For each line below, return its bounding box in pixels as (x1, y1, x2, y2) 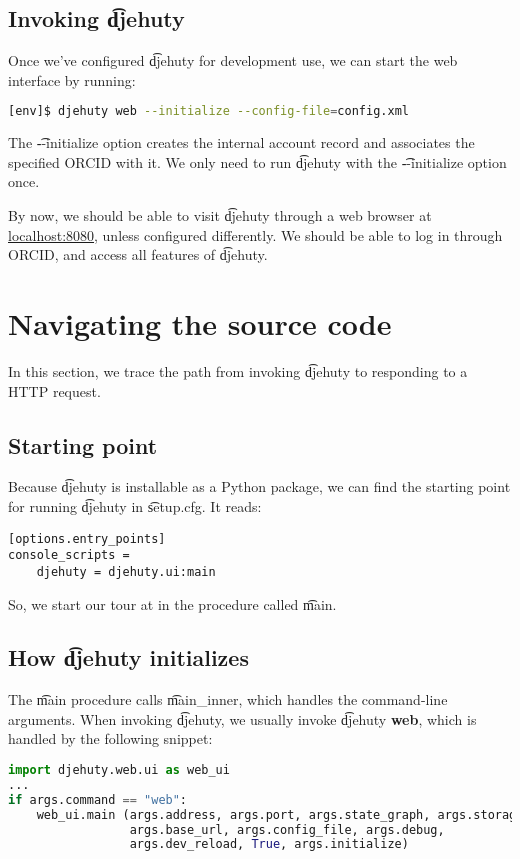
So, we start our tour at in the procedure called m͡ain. (8, 593, 337, 614)
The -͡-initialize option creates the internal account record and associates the (8, 132, 475, 153)
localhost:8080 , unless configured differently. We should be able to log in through (8, 224, 503, 245)
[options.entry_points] (8, 531, 166, 546)
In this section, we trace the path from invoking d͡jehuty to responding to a (8, 360, 468, 381)
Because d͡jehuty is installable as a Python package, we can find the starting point (8, 476, 511, 497)
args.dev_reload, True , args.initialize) (129, 837, 409, 852)
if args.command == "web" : (8, 792, 188, 807)
